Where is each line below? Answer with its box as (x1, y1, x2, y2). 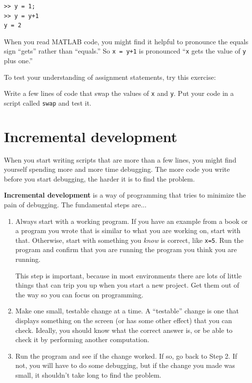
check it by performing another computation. (15, 334, 149, 345)
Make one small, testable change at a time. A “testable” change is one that (15, 306, 239, 316)
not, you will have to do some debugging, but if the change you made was (15, 360, 235, 370)
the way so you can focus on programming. (15, 289, 144, 299)
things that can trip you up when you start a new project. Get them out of (15, 280, 239, 290)
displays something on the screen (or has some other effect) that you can (15, 315, 232, 326)
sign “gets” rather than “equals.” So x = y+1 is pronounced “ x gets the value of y (4, 46, 246, 56)
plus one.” (4, 55, 33, 66)
